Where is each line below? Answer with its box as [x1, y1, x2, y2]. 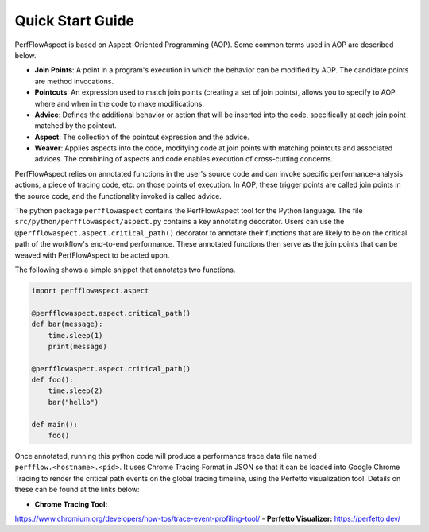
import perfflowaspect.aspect [31, 286, 149, 295]
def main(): [31, 420, 79, 429]
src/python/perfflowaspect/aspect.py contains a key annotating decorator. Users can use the [14, 217, 345, 227]
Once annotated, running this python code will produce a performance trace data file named [14, 452, 317, 461]
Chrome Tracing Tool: [34, 499, 108, 509]
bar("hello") [48, 398, 99, 406]
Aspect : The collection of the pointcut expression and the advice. [34, 132, 249, 142]
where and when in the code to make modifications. [34, 99, 205, 108]
